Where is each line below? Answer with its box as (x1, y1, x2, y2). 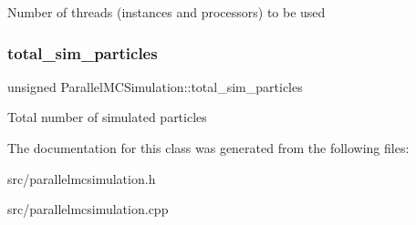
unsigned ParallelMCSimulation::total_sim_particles (7, 77, 303, 96)
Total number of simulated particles (7, 107, 207, 127)
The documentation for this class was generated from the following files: (7, 138, 410, 157)
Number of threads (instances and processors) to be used (7, 3, 326, 21)
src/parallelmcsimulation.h (7, 169, 156, 188)
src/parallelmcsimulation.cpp (7, 199, 169, 219)
